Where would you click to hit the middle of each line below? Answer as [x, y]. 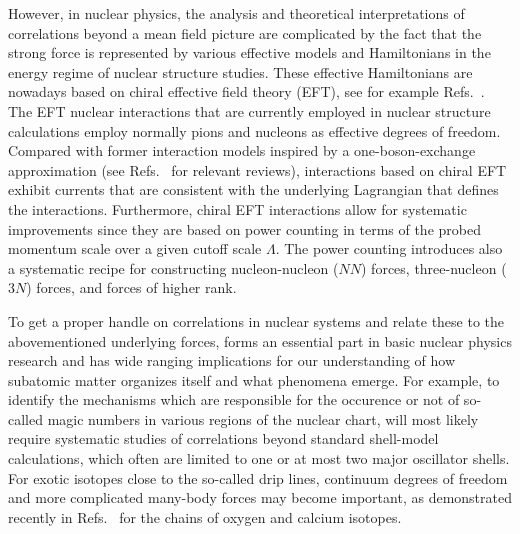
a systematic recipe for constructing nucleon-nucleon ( [173, 267]
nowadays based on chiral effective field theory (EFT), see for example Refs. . [246, 91]
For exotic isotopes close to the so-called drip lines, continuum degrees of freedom [258, 477]
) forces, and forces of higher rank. [131, 287]
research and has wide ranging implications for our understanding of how [232, 360]
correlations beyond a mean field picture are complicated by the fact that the [245, 32]
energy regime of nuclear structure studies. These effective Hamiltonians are [240, 71]
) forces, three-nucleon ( [434, 267]
